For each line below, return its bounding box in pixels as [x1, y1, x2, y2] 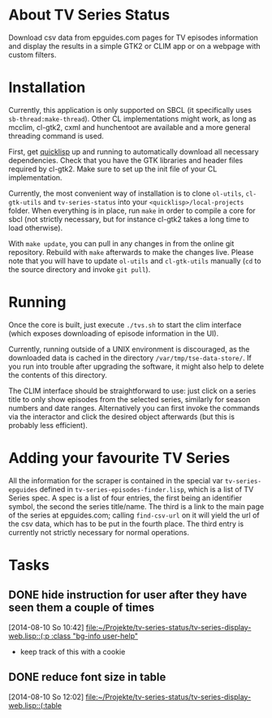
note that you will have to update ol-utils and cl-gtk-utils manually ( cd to [8, 256, 261, 266]
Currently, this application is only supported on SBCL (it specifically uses [8, 105, 252, 115]
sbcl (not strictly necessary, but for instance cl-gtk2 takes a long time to [8, 214, 249, 224]
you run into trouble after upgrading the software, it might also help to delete [8, 361, 265, 371]
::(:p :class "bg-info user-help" [36, 631, 139, 641]
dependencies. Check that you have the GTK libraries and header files [8, 155, 244, 165]
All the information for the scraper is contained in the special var [8, 475, 223, 485]
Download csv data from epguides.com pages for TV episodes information [8, 32, 258, 42]
